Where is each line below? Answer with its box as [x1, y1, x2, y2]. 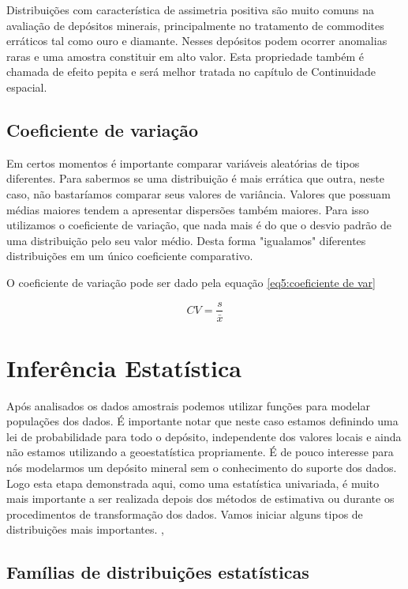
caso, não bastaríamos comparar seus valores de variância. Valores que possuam [6, 185, 391, 202]
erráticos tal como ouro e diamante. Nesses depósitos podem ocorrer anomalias [6, 32, 387, 49]
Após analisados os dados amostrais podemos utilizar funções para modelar [6, 397, 370, 413]
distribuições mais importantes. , [6, 521, 164, 538]
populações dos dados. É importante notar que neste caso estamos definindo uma [6, 413, 399, 429]
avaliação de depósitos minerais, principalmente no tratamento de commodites [6, 17, 384, 33]
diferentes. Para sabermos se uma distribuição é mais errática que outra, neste [6, 170, 384, 187]
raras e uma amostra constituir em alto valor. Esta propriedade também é [6, 47, 365, 64]
